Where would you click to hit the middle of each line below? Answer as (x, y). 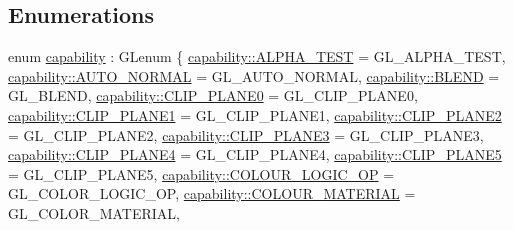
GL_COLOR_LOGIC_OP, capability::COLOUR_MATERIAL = (212, 193)
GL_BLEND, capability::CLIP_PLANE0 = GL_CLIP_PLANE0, (213, 95)
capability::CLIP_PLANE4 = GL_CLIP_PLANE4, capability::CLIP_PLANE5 (255, 154)
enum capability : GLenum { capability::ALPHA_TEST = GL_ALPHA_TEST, (257, 56)
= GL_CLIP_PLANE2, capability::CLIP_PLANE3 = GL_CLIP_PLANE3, (246, 134)
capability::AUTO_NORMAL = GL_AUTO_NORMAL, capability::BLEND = (254, 75)
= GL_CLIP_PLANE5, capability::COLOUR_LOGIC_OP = (201, 173)
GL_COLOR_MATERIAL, (94, 212)
